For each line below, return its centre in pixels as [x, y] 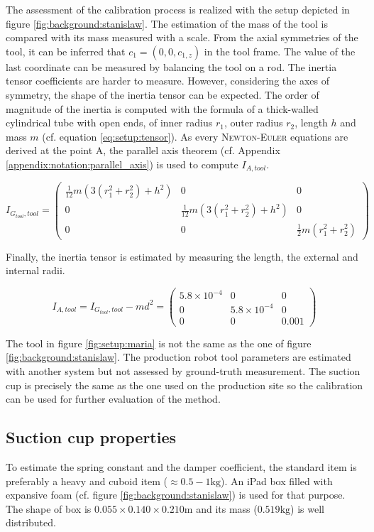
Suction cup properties [91, 437]
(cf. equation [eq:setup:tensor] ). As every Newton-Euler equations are [195, 136]
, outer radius [253, 123]
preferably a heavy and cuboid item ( [87, 481]
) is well [307, 508]
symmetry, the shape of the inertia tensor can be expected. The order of [163, 94]
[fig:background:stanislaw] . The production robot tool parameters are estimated [178, 357]
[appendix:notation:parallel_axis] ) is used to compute [122, 164]
